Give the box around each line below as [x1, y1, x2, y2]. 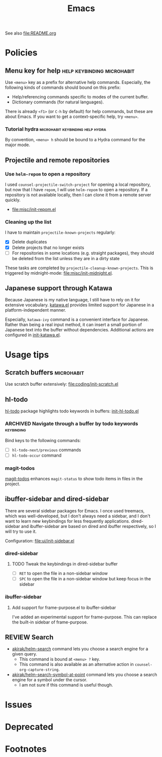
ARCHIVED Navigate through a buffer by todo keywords [5, 420, 138, 427]
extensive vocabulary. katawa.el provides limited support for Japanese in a [5, 302, 154, 308]
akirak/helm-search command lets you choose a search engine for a [12, 646, 148, 652]
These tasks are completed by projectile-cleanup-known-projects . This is [5, 265, 153, 271]
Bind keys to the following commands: [5, 437, 81, 443]
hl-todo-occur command [12, 452, 62, 458]
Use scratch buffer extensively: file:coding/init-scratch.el [5, 381, 118, 387]
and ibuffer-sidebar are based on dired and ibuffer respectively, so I [21, 523, 156, 529]
